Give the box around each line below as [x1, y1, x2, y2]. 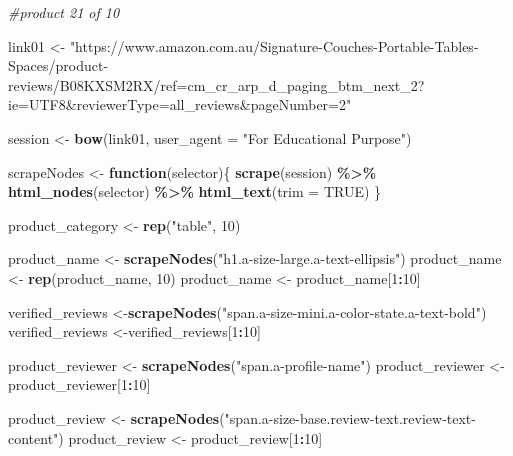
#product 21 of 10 [8, 2, 120, 22]
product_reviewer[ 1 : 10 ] [8, 374, 151, 395]
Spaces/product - [8, 55, 109, 76]
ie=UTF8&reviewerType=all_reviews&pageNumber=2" [8, 94, 352, 115]
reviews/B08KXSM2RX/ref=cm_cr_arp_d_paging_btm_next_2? [8, 74, 425, 95]
